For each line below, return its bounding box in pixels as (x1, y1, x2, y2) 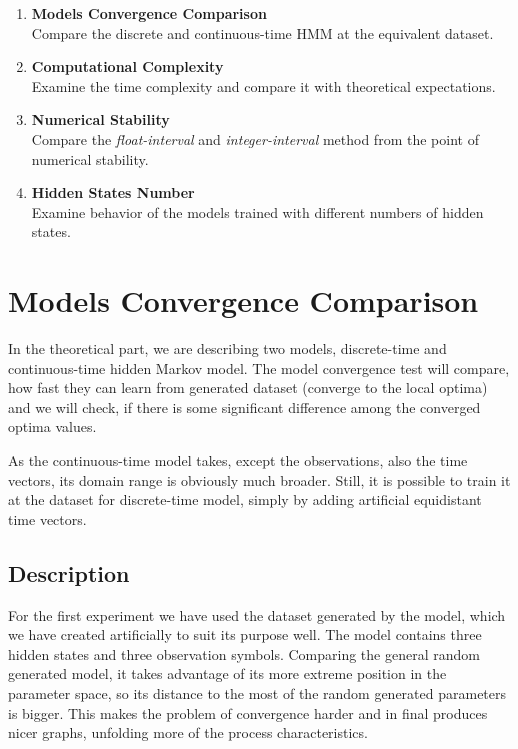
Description (8, 557, 130, 588)
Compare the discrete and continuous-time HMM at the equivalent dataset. (31, 22, 494, 43)
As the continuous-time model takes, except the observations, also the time (8, 450, 468, 471)
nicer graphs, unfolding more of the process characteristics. (8, 722, 368, 743)
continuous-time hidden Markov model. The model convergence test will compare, (8, 357, 510, 378)
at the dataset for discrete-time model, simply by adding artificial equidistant (8, 489, 482, 510)
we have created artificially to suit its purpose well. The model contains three (8, 624, 482, 645)
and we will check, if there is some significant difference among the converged (8, 396, 481, 417)
